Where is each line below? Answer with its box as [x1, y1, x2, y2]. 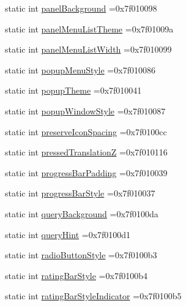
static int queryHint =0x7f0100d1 [5, 228, 131, 241]
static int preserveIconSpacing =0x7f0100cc [5, 125, 167, 138]
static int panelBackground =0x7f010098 [5, 2, 157, 14]
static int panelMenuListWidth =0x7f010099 [5, 43, 172, 56]
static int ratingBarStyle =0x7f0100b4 [5, 269, 147, 282]
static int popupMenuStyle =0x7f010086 [5, 63, 155, 76]
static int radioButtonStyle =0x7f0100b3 [5, 248, 157, 261]
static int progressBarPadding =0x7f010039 [5, 166, 168, 179]
